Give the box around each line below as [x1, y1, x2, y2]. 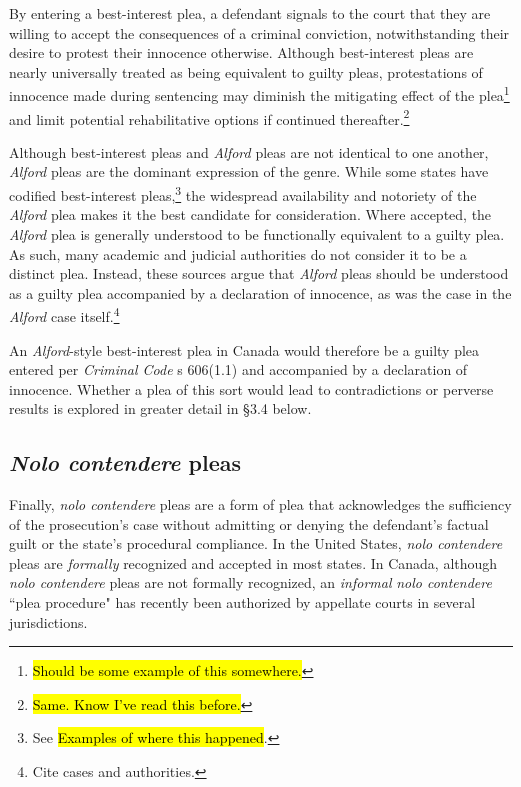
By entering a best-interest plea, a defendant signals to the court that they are [9, 3, 491, 23]
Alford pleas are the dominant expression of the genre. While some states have [9, 161, 489, 182]
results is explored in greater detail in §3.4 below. [9, 398, 312, 419]
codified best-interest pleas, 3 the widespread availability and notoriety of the [9, 182, 477, 205]
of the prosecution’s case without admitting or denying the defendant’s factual [9, 513, 489, 534]
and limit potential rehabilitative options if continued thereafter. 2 [9, 105, 410, 129]
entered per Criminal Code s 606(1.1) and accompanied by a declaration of [9, 359, 468, 380]
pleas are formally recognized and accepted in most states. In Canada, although [9, 552, 498, 573]
